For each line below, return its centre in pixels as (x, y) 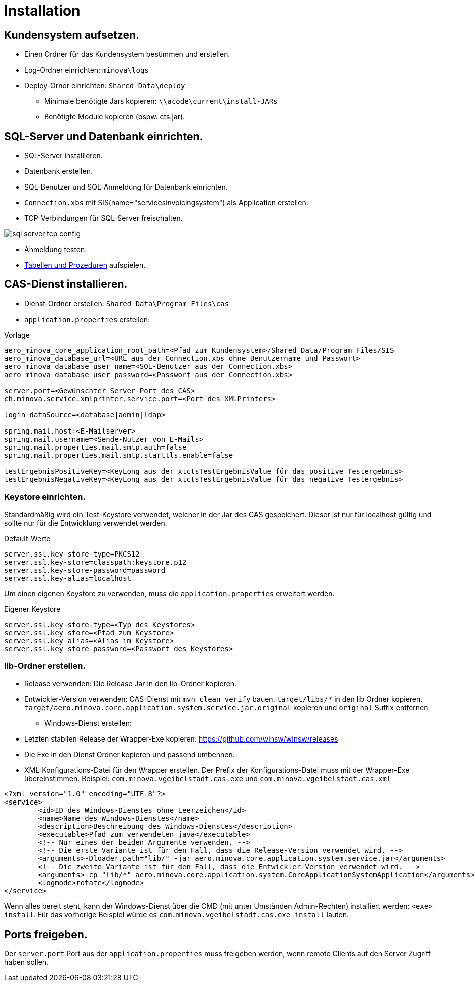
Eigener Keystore (32, 609)
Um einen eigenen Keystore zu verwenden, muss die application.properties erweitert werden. (169, 593)
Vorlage (17, 335)
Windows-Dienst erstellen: (88, 723)
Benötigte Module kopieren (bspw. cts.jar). (115, 117)
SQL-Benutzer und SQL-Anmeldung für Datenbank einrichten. (126, 187)
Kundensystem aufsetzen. (72, 35)
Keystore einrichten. (45, 497)
